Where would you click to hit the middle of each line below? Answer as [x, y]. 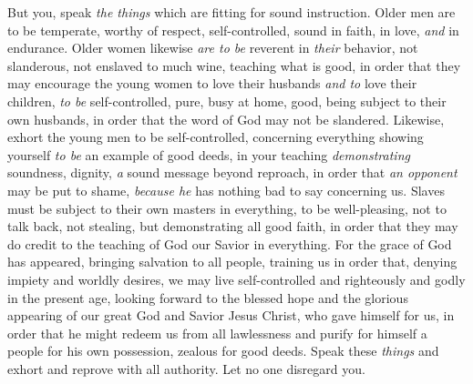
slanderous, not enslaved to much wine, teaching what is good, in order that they [234, 65]
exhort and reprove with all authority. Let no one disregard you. [186, 368]
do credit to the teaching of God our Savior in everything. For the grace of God [230, 243]
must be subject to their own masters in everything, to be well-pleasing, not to [227, 208]
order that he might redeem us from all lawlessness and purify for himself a [217, 333]
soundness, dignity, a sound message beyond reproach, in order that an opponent [232, 172]
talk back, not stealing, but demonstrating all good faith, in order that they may [233, 226]
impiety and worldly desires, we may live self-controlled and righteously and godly [236, 279]
